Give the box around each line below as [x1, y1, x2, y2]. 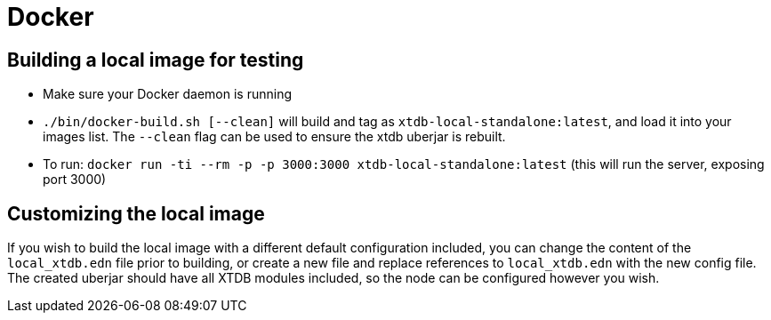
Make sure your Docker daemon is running [43, 86, 293, 102]
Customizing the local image [7, 202, 265, 225]
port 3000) [43, 172, 107, 188]
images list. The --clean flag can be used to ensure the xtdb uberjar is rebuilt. [43, 129, 506, 145]
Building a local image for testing [7, 48, 304, 71]
